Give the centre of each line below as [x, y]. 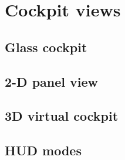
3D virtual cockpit [62, 116]
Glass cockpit [46, 47]
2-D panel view [52, 81]
